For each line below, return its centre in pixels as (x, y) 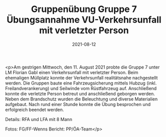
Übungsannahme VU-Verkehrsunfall (84, 20)
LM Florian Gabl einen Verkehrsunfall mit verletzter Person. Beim (72, 72)
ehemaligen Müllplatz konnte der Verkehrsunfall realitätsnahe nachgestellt (81, 77)
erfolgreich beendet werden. (34, 109)
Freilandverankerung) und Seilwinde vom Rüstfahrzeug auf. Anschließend (81, 88)
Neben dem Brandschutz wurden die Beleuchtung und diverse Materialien (81, 99)
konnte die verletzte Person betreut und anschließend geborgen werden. (80, 93)
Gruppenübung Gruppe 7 (84, 9)
